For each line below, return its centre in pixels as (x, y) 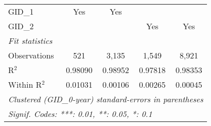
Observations (31, 55)
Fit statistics (30, 41)
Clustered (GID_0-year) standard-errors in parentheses (106, 99)
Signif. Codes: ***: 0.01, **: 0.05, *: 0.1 (80, 114)
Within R (25, 84)
